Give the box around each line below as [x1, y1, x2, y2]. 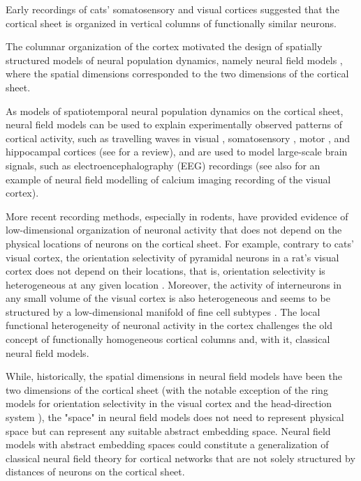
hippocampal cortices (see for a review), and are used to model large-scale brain [6, 144, 348, 159]
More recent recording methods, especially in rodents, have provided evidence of [6, 208, 348, 223]
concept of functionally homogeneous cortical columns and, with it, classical [6, 332, 330, 346]
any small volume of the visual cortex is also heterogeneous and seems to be [6, 291, 330, 305]
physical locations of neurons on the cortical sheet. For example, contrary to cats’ [6, 236, 354, 250]
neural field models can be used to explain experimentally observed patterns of [6, 117, 342, 132]
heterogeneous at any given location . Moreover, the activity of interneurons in [6, 277, 342, 291]
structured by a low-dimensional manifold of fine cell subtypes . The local [6, 304, 321, 319]
